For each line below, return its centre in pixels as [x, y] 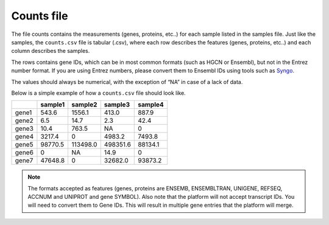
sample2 [84, 105]
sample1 [53, 105]
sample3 [117, 105]
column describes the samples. [51, 51]
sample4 [151, 105]
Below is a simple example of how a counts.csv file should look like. [98, 93]
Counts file [40, 16]
